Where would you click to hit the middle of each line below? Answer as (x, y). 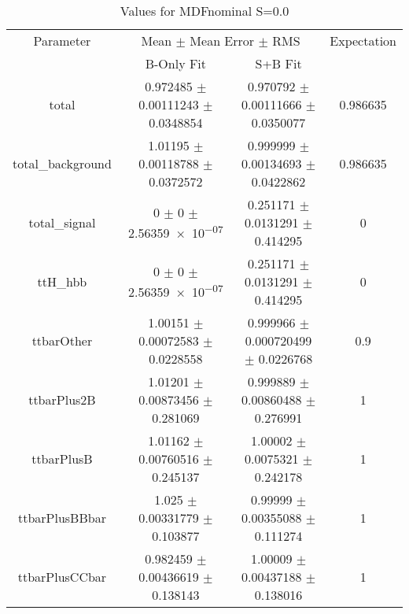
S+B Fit (278, 63)
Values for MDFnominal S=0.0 (204, 11)
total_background (62, 163)
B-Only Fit (176, 63)
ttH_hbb (62, 281)
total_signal (62, 222)
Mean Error (222, 41)
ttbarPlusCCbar (62, 577)
